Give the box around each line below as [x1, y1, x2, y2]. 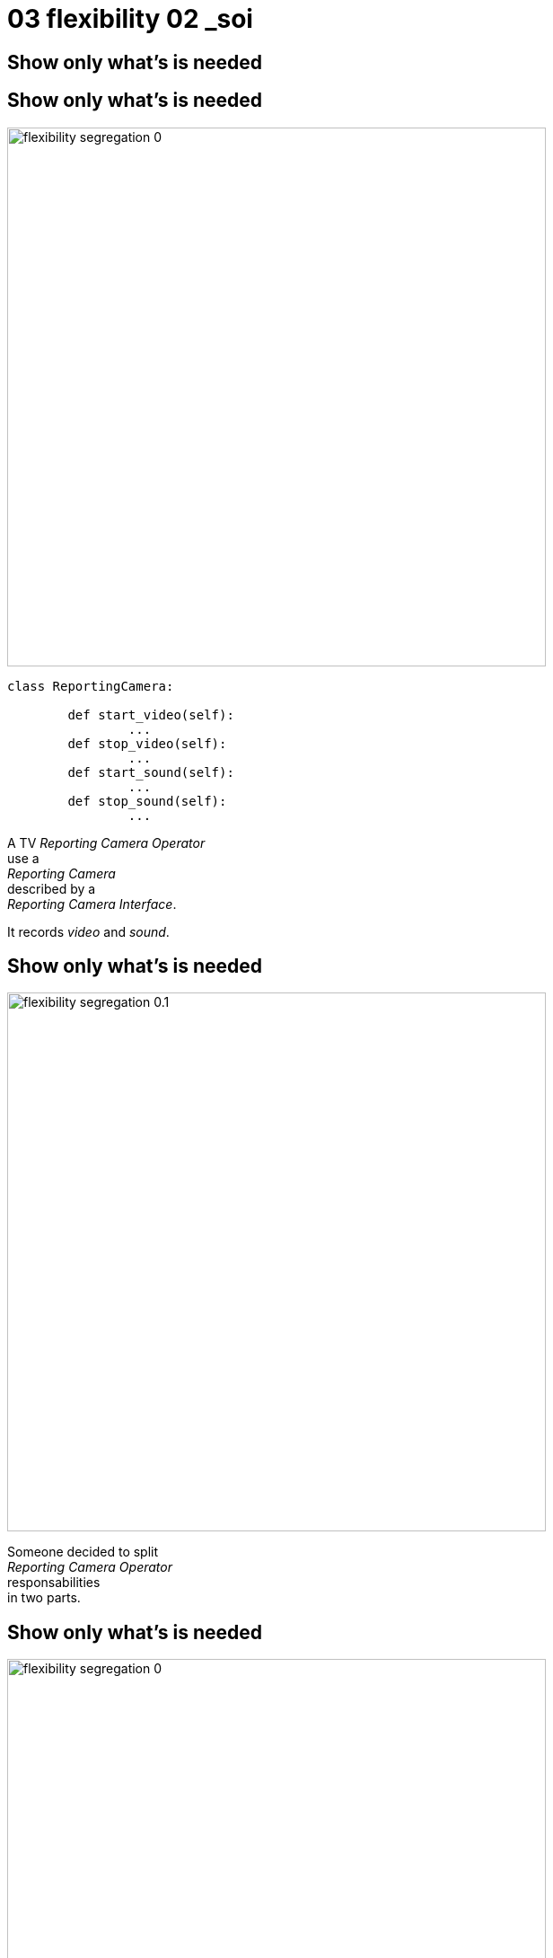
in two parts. [7, 1590, 81, 1606]
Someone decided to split [7, 1544, 159, 1560]
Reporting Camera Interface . [7, 895, 177, 912]
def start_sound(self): [67, 764, 234, 780]
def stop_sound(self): [67, 793, 227, 808]
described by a [7, 880, 96, 896]
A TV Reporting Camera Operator [7, 834, 206, 851]
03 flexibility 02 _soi [7, 4, 253, 34]
